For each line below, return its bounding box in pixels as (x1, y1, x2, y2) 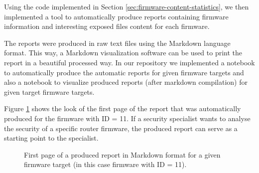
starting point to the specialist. (4, 133, 99, 143)
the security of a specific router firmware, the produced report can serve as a (4, 123, 238, 133)
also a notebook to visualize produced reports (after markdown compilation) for (4, 77, 248, 87)
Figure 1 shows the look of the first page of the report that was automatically (4, 103, 241, 114)
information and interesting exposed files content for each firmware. (4, 21, 210, 31)
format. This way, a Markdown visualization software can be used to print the (4, 47, 243, 58)
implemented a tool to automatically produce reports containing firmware (4, 11, 229, 21)
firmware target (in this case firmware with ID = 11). (24, 159, 187, 170)
